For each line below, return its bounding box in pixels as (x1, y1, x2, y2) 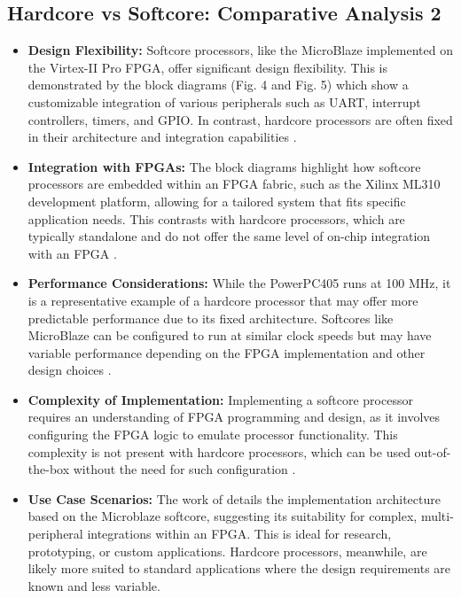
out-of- (414, 442, 451, 461)
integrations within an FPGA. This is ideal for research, (87, 524, 392, 543)
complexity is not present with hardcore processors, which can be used (27, 442, 410, 461)
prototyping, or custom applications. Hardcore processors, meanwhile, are (27, 541, 427, 560)
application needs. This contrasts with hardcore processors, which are (27, 209, 405, 228)
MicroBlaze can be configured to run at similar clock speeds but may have (27, 326, 432, 345)
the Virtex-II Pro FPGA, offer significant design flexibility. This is (27, 58, 387, 76)
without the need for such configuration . (73, 460, 296, 478)
